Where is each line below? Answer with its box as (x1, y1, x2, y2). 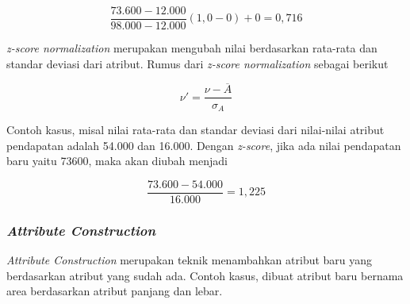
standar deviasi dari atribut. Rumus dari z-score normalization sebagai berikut (6, 55, 389, 71)
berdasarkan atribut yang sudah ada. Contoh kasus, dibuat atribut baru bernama (6, 267, 404, 283)
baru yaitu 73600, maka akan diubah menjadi (6, 152, 228, 169)
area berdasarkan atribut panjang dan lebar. (6, 283, 223, 299)
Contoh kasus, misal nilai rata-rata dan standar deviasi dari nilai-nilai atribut (6, 121, 385, 137)
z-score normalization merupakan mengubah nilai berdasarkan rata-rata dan (6, 40, 377, 56)
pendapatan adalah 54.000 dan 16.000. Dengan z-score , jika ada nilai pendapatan (6, 137, 401, 153)
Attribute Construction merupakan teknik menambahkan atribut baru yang (6, 252, 373, 268)
